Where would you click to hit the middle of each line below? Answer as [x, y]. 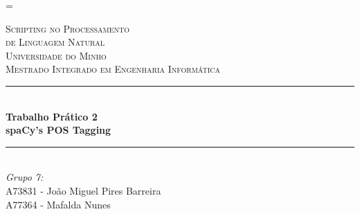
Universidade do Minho [56, 55]
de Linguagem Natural [55, 42]
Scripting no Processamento [68, 28]
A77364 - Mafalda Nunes [58, 204]
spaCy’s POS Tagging [58, 130]
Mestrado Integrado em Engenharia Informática [113, 69]
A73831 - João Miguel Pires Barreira [83, 190]
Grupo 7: [25, 177]
